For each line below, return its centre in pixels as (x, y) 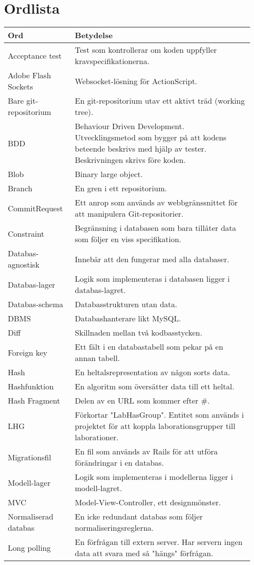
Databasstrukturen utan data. (126, 304)
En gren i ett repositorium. (121, 188)
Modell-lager (29, 482)
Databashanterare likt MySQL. (128, 318)
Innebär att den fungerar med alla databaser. (152, 259)
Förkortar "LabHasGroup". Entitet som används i (159, 415)
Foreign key (28, 352)
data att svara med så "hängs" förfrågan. (144, 553)
